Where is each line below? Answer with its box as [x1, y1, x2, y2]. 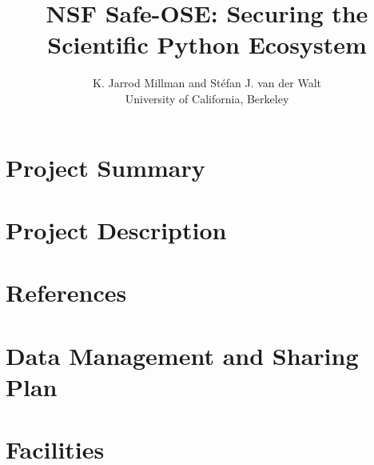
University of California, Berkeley [125, 90, 289, 106]
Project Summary [6, 150, 205, 183]
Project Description [6, 213, 227, 246]
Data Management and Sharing [6, 339, 359, 371]
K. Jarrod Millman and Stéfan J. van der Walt [92, 74, 321, 91]
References [6, 276, 127, 309]
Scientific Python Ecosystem [47, 28, 367, 61]
